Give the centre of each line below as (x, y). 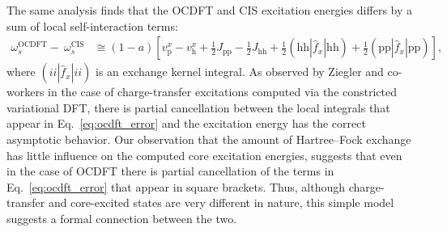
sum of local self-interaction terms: (92, 25)
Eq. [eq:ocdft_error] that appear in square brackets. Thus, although (176, 186)
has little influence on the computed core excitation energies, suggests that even (204, 155)
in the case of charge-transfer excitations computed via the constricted (223, 92)
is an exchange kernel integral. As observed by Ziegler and (240, 72)
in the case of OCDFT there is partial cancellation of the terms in (170, 171)
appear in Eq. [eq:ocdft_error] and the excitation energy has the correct (186, 123)
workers (26, 92)
